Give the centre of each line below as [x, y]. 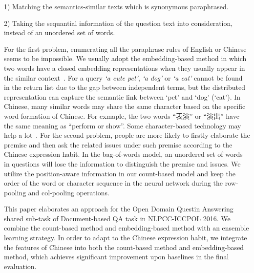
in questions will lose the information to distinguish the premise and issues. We [122, 163]
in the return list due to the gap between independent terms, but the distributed [125, 87]
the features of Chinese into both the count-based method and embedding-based [124, 247]
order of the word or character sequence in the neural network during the [114, 183]
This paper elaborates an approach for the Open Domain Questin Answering [119, 209]
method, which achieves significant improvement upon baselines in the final [116, 257]
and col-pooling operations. [69, 192]
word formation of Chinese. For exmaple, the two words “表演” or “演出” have [122, 115]
